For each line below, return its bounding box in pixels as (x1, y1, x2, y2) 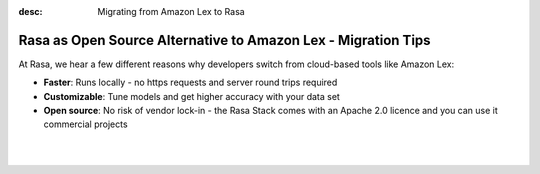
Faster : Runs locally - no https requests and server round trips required (43, 76, 338, 89)
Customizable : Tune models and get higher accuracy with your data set (43, 90, 340, 102)
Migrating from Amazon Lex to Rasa (97, 6, 245, 17)
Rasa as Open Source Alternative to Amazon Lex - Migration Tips (18, 31, 431, 49)
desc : (18, 6, 43, 17)
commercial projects (43, 118, 129, 130)
